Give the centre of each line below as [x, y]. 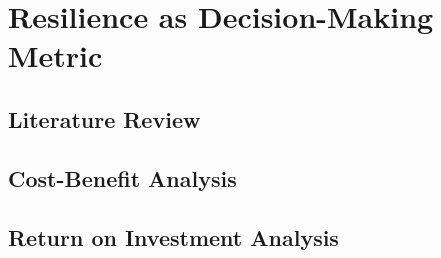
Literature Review [104, 118]
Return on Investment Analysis [173, 236]
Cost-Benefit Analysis [122, 177]
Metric [55, 55]
